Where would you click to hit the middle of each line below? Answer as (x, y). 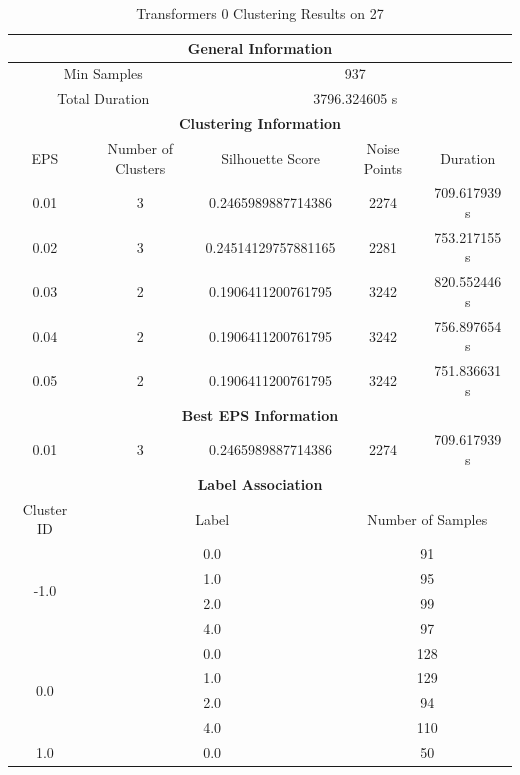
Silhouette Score (270, 157)
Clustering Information (260, 123)
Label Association (260, 483)
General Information (260, 47)
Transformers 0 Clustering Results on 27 (260, 13)
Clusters (140, 167)
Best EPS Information (260, 414)
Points (383, 167)
